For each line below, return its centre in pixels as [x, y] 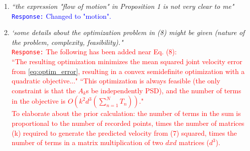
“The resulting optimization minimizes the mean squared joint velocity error [127, 61]
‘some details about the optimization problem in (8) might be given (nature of [128, 32]
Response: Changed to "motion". [61, 16]
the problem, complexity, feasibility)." [67, 42]
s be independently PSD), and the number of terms [164, 90]
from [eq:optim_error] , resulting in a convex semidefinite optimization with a [128, 71]
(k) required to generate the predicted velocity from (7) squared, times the [124, 132]
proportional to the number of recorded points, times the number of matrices [128, 123]
